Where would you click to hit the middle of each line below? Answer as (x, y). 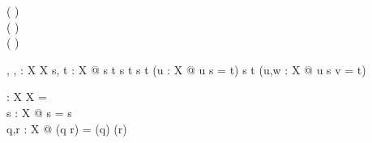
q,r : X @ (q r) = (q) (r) (67, 128)
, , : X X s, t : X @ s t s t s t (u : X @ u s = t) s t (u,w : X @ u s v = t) (186, 69)
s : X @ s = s (39, 112)
